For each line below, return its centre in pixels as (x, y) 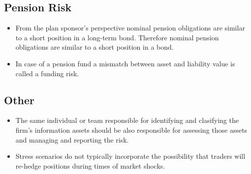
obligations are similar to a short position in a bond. (94, 47)
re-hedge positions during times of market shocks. (90, 165)
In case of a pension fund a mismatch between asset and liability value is (125, 63)
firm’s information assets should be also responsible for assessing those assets (131, 130)
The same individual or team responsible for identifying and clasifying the (127, 120)
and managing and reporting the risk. (72, 139)
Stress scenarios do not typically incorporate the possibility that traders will (130, 156)
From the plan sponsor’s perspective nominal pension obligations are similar (130, 28)
